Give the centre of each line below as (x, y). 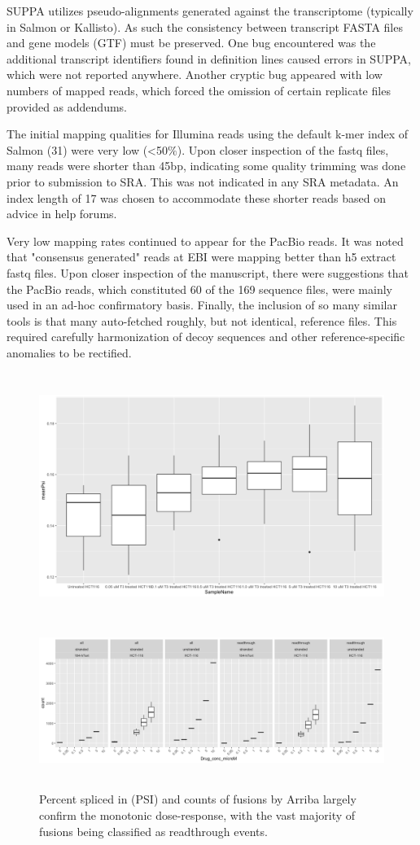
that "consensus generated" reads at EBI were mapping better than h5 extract (201, 257)
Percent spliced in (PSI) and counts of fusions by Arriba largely (198, 799)
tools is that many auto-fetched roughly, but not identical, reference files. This (202, 320)
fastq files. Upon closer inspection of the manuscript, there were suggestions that (208, 272)
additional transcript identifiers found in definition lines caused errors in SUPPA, (209, 58)
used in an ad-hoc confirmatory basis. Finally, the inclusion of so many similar (202, 305)
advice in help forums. (62, 214)
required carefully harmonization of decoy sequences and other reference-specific (206, 337)
